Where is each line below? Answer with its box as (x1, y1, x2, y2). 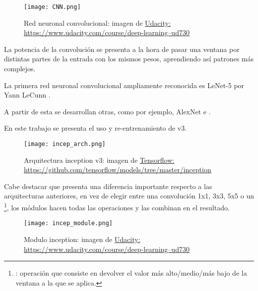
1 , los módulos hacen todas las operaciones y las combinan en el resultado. (4, 201, 230, 212)
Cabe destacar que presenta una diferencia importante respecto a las (4, 181, 212, 191)
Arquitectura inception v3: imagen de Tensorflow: (24, 154, 175, 165)
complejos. (4, 63, 36, 74)
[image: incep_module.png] (24, 220, 113, 227)
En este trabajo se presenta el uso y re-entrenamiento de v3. (4, 123, 187, 133)
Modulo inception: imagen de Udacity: (24, 234, 140, 244)
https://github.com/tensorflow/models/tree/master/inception (24, 164, 211, 175)
